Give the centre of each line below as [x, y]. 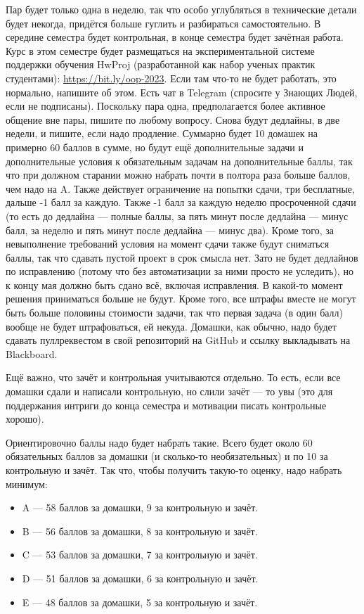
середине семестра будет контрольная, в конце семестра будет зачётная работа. [175, 37]
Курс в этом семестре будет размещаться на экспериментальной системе [160, 50]
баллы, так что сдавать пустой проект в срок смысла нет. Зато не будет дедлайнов [182, 257]
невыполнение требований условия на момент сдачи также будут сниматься [168, 244]
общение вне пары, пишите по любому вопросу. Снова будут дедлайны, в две [173, 119]
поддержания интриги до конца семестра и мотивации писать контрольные [166, 405]
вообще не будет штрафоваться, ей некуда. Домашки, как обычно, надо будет [171, 326]
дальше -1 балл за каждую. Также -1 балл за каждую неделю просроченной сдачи [181, 202]
